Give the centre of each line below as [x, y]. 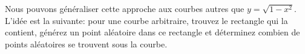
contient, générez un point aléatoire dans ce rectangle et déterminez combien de [152, 32]
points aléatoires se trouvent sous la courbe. [86, 43]
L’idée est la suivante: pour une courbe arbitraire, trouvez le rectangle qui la [146, 20]
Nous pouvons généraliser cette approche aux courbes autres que [125, 8]
